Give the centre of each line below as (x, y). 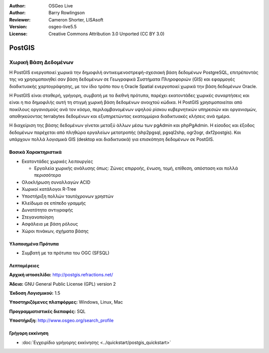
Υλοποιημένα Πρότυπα (34, 243)
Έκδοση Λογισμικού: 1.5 (35, 293)
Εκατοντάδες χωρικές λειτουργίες (57, 161)
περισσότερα (48, 175)
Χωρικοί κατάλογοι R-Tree (49, 189)
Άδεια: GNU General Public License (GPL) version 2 (63, 284)
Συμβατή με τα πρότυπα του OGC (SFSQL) (66, 253)
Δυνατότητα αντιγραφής (47, 210)
